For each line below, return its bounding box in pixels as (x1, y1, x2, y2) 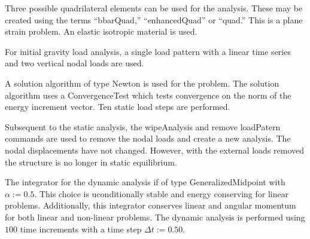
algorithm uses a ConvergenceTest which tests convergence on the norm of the (5, 88, 291, 101)
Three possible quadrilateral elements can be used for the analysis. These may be (5, 2, 303, 14)
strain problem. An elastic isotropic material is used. (5, 25, 197, 38)
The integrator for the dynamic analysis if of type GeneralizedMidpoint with (5, 176, 285, 188)
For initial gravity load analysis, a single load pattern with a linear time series (5, 45, 291, 57)
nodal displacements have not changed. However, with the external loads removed (5, 143, 305, 156)
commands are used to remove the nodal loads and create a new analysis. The (5, 132, 291, 145)
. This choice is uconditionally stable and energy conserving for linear (34, 187, 289, 200)
